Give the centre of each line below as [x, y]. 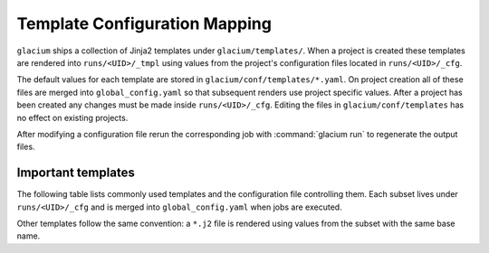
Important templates [76, 173]
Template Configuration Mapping [144, 23]
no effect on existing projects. [72, 117]
